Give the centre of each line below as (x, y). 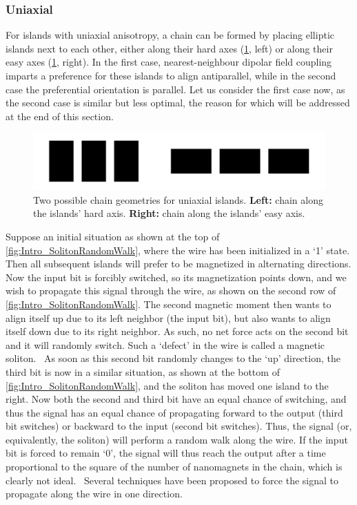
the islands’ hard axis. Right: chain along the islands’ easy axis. (169, 213)
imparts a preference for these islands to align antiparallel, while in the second (171, 75)
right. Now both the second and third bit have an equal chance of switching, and (176, 399)
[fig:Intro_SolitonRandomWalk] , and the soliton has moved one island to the (167, 385)
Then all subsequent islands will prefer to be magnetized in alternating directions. (178, 264)
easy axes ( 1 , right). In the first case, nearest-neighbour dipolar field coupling (169, 62)
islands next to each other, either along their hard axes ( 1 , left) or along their (169, 48)
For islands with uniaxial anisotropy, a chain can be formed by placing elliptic (170, 35)
